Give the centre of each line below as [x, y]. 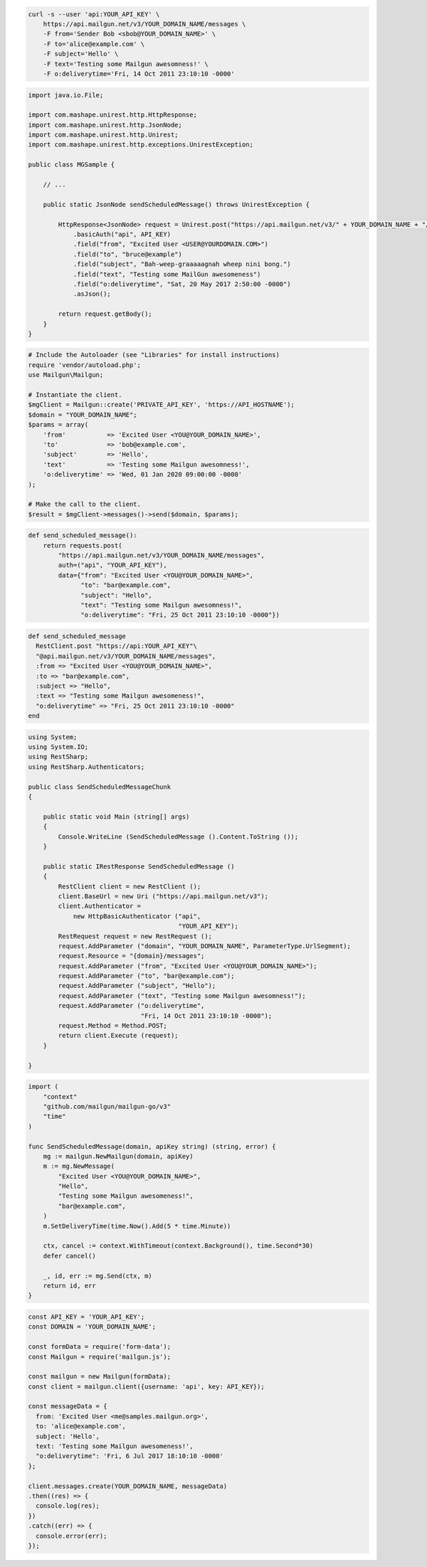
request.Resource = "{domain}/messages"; [131, 956]
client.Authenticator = [100, 906]
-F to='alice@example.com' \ [94, 44]
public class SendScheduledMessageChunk [99, 787]
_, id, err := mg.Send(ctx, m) [97, 1276]
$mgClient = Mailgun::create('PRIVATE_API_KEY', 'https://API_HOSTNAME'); [162, 405]
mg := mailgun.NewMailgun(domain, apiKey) [118, 1156]
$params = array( [58, 425]
